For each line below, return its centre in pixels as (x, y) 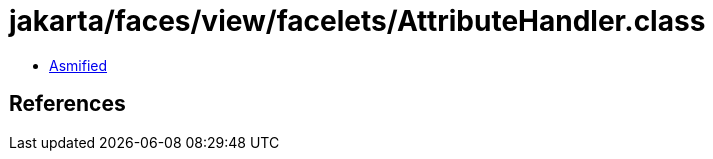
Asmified (78, 65)
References (67, 104)
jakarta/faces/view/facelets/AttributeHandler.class (357, 21)
